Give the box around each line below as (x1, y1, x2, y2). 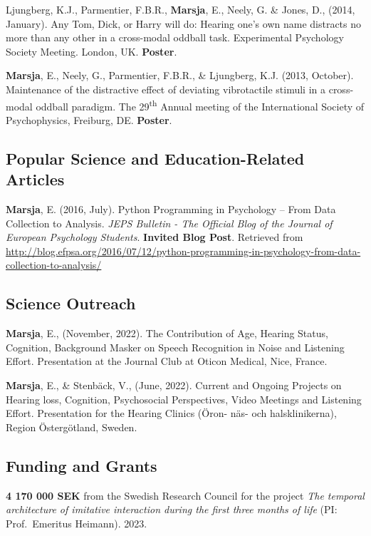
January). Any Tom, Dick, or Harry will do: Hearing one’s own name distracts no (6, 16, 362, 31)
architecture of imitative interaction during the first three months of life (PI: (6, 502, 338, 517)
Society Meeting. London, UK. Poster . (6, 43, 177, 58)
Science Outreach (6, 292, 136, 314)
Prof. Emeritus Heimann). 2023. (6, 515, 147, 530)
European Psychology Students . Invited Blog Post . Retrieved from (6, 230, 303, 244)
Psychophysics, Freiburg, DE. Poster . (6, 112, 172, 127)
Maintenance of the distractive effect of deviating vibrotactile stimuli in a (6, 81, 326, 96)
